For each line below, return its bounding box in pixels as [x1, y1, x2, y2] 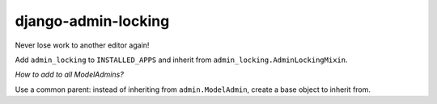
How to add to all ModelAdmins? [15, 69, 125, 80]
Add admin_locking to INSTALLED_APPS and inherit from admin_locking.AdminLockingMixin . [15, 55, 348, 64]
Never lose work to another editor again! [15, 40, 150, 50]
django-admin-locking [15, 12, 170, 30]
